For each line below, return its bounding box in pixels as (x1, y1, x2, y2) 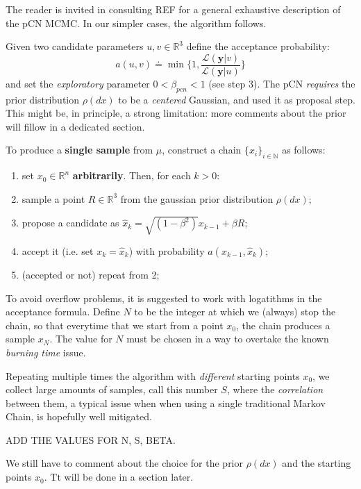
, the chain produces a (236, 317, 330, 332)
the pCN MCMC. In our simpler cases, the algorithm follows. (6, 15, 267, 30)
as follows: (282, 142, 326, 157)
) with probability (128, 243, 205, 258)
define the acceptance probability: (186, 39, 330, 53)
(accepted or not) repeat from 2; (22, 267, 160, 281)
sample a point (22, 191, 85, 206)
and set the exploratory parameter (6, 76, 150, 90)
